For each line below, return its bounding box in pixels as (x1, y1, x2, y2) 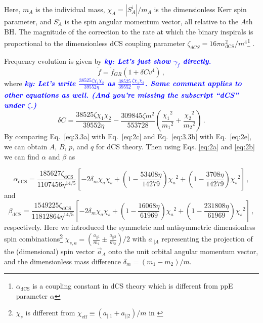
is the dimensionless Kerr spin (154, 4, 247, 14)
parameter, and (4, 16, 52, 26)
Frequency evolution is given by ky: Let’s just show (4, 55, 171, 66)
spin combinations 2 (4, 232, 63, 244)
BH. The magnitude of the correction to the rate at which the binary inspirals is (4, 26, 253, 36)
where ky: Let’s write (4, 77, 76, 88)
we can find (4, 151, 39, 161)
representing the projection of (161, 233, 253, 244)
